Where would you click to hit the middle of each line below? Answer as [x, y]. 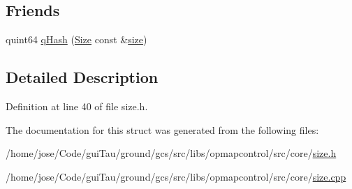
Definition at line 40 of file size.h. [77, 106]
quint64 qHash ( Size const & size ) [76, 39]
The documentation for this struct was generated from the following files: [162, 129]
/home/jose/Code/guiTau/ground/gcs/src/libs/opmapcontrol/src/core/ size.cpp [176, 176]
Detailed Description [82, 77]
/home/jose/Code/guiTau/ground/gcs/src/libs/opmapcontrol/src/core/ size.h [171, 153]
